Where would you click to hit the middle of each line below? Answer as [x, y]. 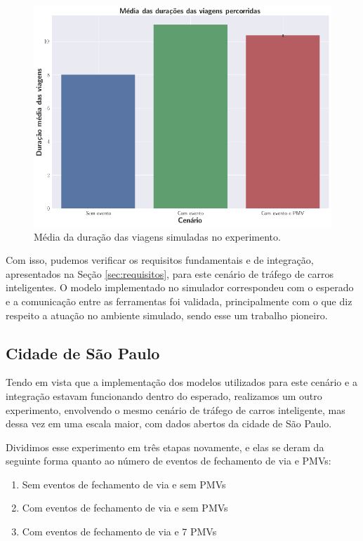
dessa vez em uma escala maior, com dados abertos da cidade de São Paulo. [169, 423]
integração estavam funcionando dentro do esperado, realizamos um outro [164, 395]
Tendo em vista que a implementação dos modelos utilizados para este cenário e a [181, 382]
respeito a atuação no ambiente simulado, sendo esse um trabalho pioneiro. [167, 315]
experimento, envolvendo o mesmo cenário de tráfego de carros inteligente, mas [176, 409]
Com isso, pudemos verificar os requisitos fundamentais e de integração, [160, 260]
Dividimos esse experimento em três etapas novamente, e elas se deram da [165, 447]
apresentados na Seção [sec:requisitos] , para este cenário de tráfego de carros [170, 273]
